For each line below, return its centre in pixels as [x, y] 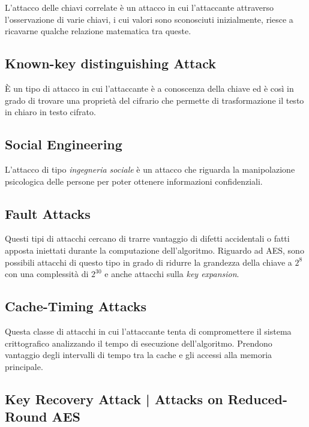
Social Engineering [64, 144]
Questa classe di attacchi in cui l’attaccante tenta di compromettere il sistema [148, 331]
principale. [24, 366]
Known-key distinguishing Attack [111, 63]
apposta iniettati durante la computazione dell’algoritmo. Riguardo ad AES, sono [154, 250]
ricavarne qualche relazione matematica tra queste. [98, 31]
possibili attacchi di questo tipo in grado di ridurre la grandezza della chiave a [148, 262]
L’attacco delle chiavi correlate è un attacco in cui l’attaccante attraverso [139, 7]
